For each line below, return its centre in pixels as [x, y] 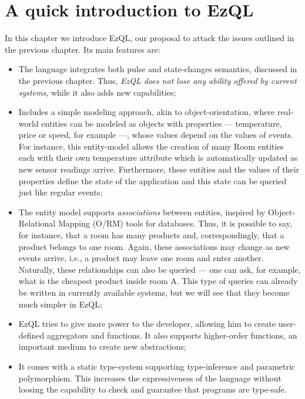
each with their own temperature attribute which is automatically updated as [158, 158]
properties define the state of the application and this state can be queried [152, 180]
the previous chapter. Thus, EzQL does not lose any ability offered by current [157, 80]
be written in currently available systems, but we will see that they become [154, 292]
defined [31, 335]
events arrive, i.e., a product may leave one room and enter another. [141, 258]
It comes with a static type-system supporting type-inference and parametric [157, 366]
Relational [37, 223]
